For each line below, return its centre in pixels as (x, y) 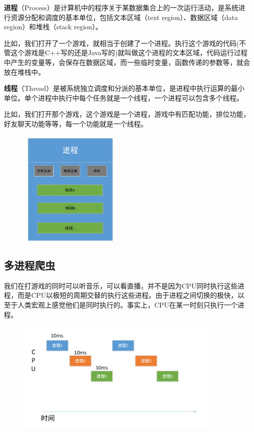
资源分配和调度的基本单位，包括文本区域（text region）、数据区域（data (124, 17)
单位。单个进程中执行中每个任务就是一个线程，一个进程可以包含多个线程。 (124, 97)
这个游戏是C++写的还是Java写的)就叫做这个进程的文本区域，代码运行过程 (129, 52)
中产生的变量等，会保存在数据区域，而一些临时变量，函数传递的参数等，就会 (127, 62)
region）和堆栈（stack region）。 (53, 27)
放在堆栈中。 (24, 72)
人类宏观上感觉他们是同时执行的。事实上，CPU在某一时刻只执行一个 (127, 304)
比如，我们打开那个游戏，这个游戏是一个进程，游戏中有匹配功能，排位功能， (127, 114)
